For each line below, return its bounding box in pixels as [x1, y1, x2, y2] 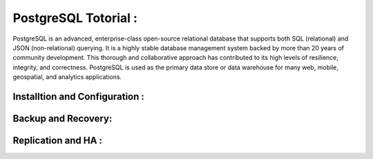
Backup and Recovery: [12, 112, 113, 124]
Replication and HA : [12, 134, 103, 146]
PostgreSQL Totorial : [12, 10, 138, 25]
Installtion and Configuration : [12, 90, 145, 103]
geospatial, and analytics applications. [12, 73, 122, 81]
